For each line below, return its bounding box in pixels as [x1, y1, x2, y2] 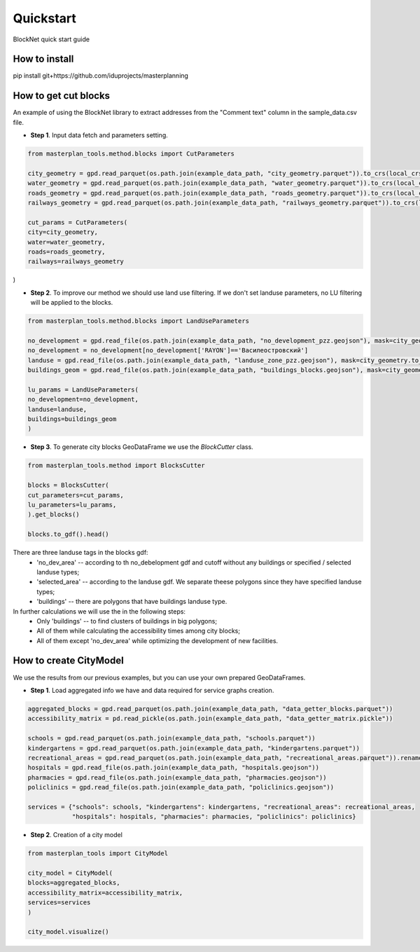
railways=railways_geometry [27, 258, 124, 265]
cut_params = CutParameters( [27, 218, 128, 226]
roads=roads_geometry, [27, 248, 106, 256]
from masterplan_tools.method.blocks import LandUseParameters [27, 317, 250, 325]
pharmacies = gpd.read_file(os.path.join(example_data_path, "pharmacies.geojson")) [27, 773, 327, 781]
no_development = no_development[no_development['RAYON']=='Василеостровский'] [27, 347, 309, 354]
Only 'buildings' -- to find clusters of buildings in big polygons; [36, 616, 217, 625]
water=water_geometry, [27, 238, 106, 246]
